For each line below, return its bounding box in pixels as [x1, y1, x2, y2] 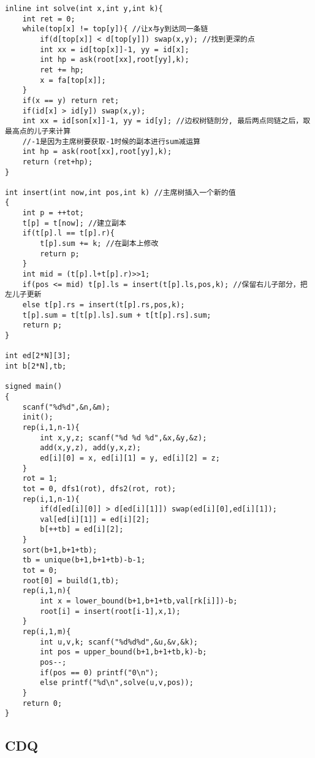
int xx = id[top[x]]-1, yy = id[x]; [40, 45, 189, 54]
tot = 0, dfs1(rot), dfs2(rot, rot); [22, 484, 176, 493]
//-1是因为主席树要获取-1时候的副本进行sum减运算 [22, 137, 200, 146]
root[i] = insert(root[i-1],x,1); [40, 607, 181, 616]
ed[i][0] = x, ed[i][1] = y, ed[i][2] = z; [40, 453, 220, 462]
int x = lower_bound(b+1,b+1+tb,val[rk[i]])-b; [40, 597, 238, 606]
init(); [22, 413, 53, 422]
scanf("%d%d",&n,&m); [22, 402, 110, 412]
